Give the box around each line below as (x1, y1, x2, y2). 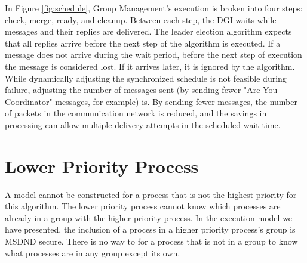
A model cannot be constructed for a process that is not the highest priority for (5, 188, 297, 200)
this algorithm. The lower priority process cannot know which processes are (5, 200, 281, 212)
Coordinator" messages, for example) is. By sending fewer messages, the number (5, 95, 297, 107)
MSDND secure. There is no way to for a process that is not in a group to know (5, 235, 298, 247)
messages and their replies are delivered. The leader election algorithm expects (5, 25, 292, 38)
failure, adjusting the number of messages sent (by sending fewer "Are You (5, 83, 278, 96)
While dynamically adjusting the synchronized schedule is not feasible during (5, 72, 287, 84)
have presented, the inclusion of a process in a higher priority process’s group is (5, 223, 296, 236)
